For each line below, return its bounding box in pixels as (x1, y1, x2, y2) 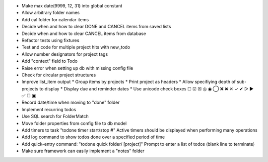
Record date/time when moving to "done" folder (21, 99, 120, 106)
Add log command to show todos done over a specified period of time (21, 134, 165, 140)
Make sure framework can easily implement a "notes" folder (21, 148, 145, 154)
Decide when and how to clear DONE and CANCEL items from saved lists (21, 24, 171, 30)
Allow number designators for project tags (21, 51, 108, 57)
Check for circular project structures (21, 72, 96, 78)
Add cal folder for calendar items (21, 16, 89, 22)
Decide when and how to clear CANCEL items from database (21, 30, 146, 37)
